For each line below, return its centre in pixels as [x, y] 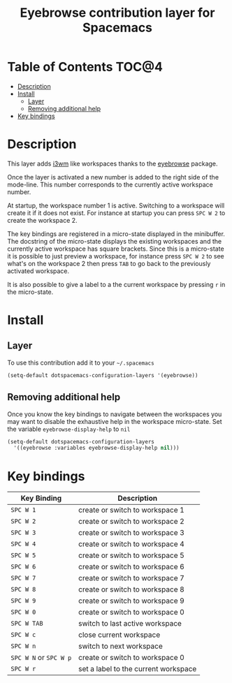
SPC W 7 [23, 578]
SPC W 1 [23, 510]
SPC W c [23, 635]
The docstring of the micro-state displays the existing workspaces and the [115, 241]
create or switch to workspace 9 [131, 601]
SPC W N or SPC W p [41, 658]
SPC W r [23, 669]
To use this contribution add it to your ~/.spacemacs [81, 362]
